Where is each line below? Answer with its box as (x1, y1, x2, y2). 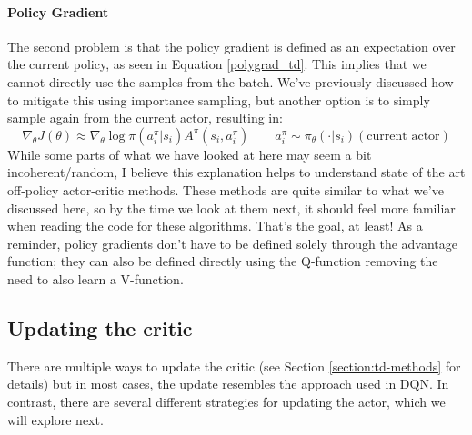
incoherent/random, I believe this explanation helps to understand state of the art (7, 163, 466, 182)
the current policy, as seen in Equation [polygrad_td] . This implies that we (7, 54, 427, 74)
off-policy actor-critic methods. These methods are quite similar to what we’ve (7, 180, 444, 199)
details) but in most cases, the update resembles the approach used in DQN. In (7, 374, 449, 393)
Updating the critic (7, 313, 193, 341)
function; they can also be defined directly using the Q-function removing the (7, 252, 438, 271)
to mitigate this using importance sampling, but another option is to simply (7, 90, 430, 109)
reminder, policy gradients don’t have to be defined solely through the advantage (7, 233, 458, 252)
